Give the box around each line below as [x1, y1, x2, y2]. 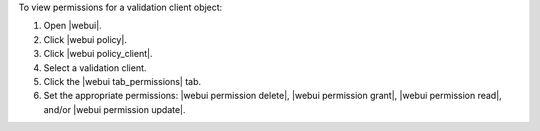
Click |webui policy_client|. [43, 48, 153, 60]
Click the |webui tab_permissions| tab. [43, 75, 202, 87]
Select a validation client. [43, 61, 147, 74]
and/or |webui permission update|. [43, 103, 186, 115]
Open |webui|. [43, 20, 102, 32]
